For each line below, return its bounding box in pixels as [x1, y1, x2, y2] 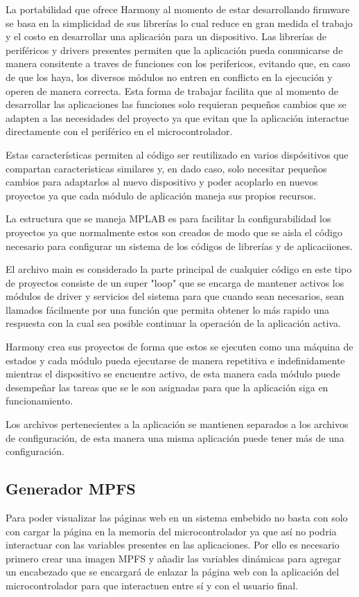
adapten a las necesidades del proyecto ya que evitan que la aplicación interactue [6, 110, 349, 125]
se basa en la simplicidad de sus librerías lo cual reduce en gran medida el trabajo [6, 15, 353, 30]
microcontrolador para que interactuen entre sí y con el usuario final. [6, 578, 299, 592]
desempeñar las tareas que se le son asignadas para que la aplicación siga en [6, 380, 329, 394]
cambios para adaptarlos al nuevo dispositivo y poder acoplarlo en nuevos [6, 175, 318, 189]
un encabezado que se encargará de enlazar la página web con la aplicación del [6, 564, 340, 579]
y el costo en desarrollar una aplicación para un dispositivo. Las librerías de [6, 29, 326, 44]
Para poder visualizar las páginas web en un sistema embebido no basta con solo [6, 510, 348, 525]
